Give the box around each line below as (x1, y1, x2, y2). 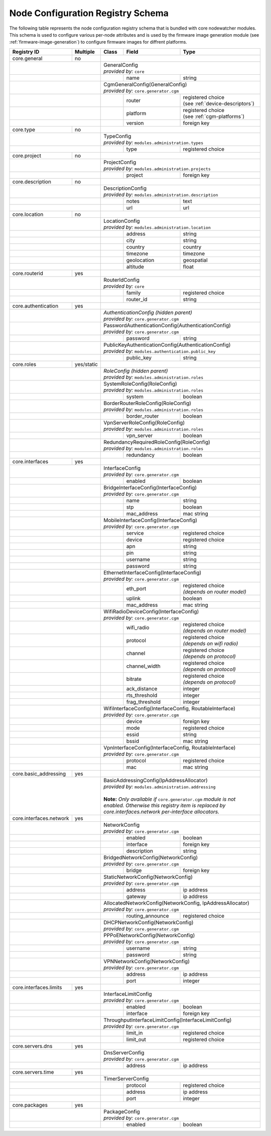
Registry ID (12, 48, 40, 55)
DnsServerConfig (103, 1049, 145, 1056)
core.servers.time (12, 1068, 54, 1075)
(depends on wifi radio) (183, 640, 238, 647)
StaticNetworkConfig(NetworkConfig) (103, 873, 193, 880)
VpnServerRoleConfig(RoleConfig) (103, 419, 185, 426)
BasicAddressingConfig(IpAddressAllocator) (103, 777, 208, 784)
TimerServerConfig (103, 1075, 149, 1082)
